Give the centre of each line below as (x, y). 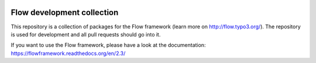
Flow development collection (65, 12)
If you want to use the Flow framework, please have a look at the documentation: (108, 45)
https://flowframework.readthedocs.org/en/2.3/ (68, 53)
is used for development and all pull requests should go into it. (86, 34)
